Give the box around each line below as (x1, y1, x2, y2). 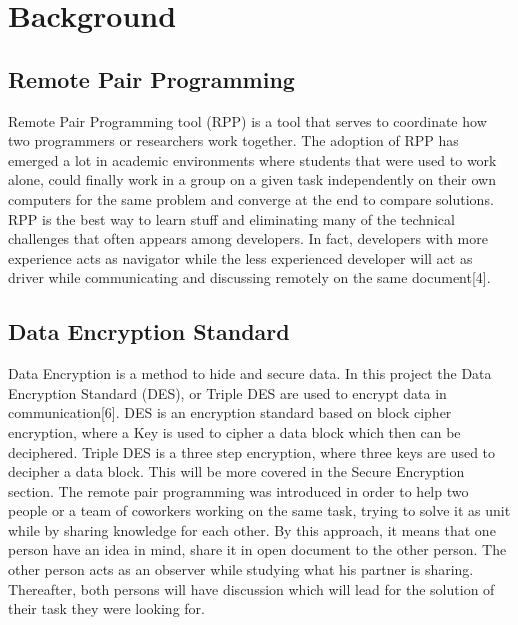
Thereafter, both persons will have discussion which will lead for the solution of (8, 578, 495, 599)
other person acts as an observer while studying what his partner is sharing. (8, 559, 474, 580)
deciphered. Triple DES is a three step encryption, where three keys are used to (8, 441, 496, 462)
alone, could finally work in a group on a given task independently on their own (8, 169, 496, 190)
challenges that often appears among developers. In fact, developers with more (8, 228, 488, 249)
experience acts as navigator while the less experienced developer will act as (8, 247, 473, 268)
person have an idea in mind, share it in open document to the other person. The (8, 539, 507, 560)
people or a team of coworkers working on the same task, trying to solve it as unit (8, 500, 511, 521)
